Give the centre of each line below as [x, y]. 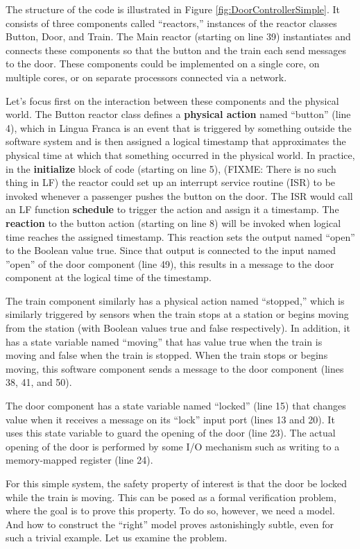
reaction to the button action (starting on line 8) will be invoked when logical [173, 222]
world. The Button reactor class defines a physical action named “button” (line [178, 114]
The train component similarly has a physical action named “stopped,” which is [175, 300]
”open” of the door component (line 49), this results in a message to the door [170, 263]
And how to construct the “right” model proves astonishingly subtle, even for [170, 524]
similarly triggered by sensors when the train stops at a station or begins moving [177, 314]
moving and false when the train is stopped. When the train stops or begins [167, 355]
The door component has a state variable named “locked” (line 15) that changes [176, 406]
